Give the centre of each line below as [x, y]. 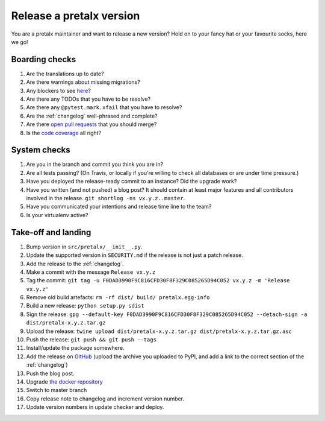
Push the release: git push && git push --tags [91, 340]
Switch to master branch [57, 390]
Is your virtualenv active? [57, 215]
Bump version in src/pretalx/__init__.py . [84, 247]
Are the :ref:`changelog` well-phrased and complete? [92, 116]
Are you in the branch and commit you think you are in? [95, 164]
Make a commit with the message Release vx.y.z [91, 272]
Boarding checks [44, 59]
